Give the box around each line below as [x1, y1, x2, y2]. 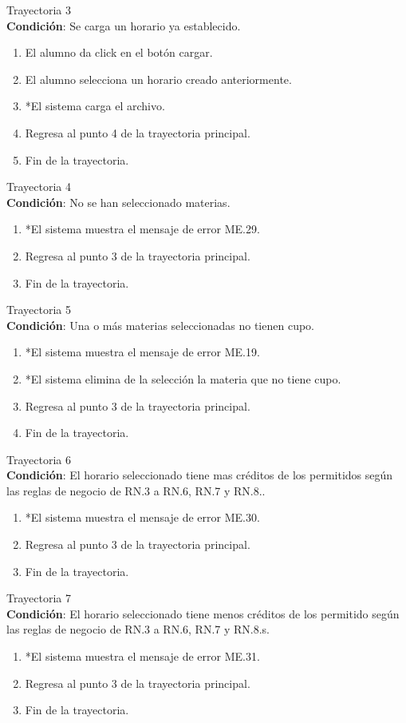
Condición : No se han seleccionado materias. [6, 193, 231, 210]
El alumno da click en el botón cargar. [25, 44, 213, 61]
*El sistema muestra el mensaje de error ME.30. [25, 509, 260, 526]
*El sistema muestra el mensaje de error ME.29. [25, 220, 260, 237]
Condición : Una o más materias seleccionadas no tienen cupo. [6, 316, 314, 333]
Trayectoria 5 [6, 301, 71, 318]
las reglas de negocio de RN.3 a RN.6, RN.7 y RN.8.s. [6, 621, 270, 638]
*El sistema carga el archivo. [25, 97, 165, 114]
